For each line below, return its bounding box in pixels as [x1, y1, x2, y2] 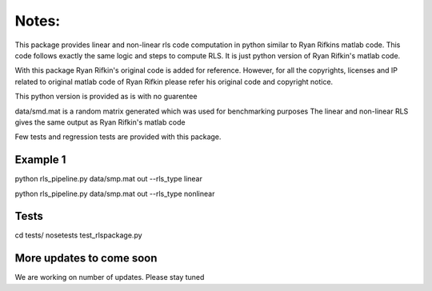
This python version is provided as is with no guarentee [14, 92, 198, 102]
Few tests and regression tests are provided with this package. [14, 132, 222, 142]
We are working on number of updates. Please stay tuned [14, 273, 205, 282]
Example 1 [14, 153, 66, 167]
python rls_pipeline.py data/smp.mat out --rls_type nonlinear [14, 189, 215, 198]
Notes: [14, 12, 61, 30]
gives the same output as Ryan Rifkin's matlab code [14, 117, 186, 127]
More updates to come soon [14, 252, 158, 265]
